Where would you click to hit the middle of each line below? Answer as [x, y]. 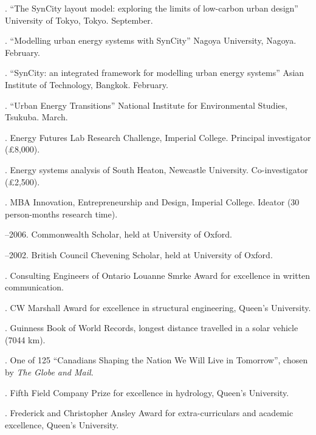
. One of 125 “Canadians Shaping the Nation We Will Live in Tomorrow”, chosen [156, 360]
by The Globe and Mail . [49, 372]
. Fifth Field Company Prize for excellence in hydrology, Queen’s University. [147, 392]
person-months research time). [61, 214]
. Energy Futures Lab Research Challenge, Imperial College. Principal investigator [158, 137]
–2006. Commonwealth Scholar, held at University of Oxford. [118, 234]
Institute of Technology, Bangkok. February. [87, 84]
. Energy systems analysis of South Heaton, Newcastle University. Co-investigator [156, 169]
